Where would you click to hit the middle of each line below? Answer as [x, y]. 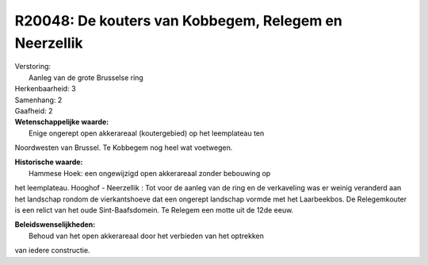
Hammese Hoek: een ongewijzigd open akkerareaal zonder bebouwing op [150, 173]
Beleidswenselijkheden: [55, 225]
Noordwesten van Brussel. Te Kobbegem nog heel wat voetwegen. [124, 148]
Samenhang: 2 [38, 100]
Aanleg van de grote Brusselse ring [86, 77]
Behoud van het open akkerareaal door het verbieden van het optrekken [147, 236]
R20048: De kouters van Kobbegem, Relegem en [178, 21]
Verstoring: [33, 67]
